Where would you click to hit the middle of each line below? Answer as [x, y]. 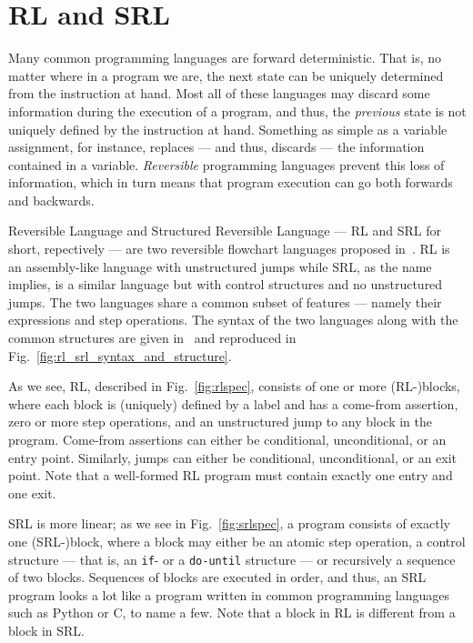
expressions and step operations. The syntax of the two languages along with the [233, 320]
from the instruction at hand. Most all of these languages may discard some [219, 93]
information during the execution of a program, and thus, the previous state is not [237, 111]
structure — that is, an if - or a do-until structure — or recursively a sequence [232, 559]
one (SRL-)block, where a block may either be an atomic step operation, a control [237, 541]
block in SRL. [47, 630]
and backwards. [51, 200]
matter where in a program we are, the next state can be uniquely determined [226, 75]
